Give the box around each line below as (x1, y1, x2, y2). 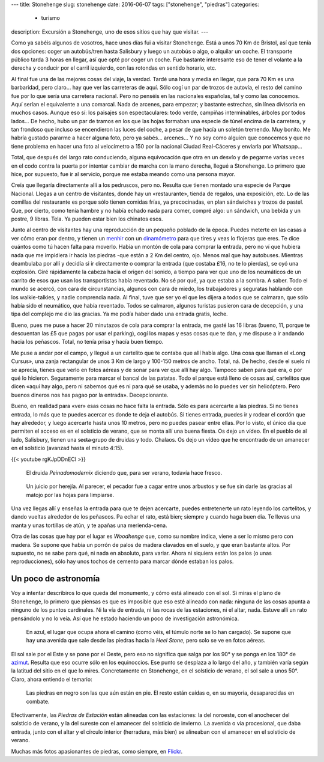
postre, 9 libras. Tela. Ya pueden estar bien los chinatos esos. (11, 215, 163, 222)
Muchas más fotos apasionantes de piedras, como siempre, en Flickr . (11, 748, 183, 755)
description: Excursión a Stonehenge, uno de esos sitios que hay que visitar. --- (11, 28, 209, 35)
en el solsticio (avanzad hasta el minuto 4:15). (11, 445, 124, 452)
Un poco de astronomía (11, 574, 100, 584)
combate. (26, 698, 50, 705)
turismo (41, 14, 60, 22)
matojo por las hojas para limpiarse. (26, 491, 115, 498)
